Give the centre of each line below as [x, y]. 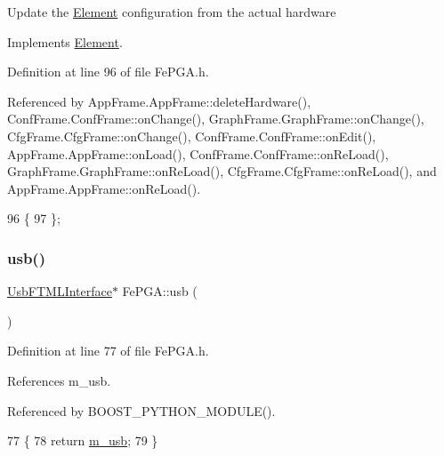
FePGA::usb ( [160, 291]
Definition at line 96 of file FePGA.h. [108, 72]
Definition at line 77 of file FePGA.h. [108, 351]
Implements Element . [65, 41]
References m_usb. [59, 380]
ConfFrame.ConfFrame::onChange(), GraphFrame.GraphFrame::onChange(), [216, 119]
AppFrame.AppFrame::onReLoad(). [104, 188]
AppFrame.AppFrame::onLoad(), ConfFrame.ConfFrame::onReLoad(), [198, 153]
